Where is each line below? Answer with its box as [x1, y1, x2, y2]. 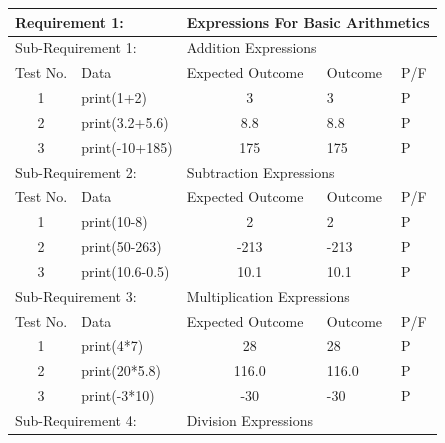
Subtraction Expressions [186, 161, 335, 182]
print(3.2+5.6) [81, 111, 169, 132]
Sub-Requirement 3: [15, 285, 137, 306]
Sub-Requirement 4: [15, 410, 137, 430]
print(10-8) [81, 211, 148, 232]
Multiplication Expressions [186, 285, 350, 306]
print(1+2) [81, 87, 147, 108]
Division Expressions [186, 410, 314, 430]
